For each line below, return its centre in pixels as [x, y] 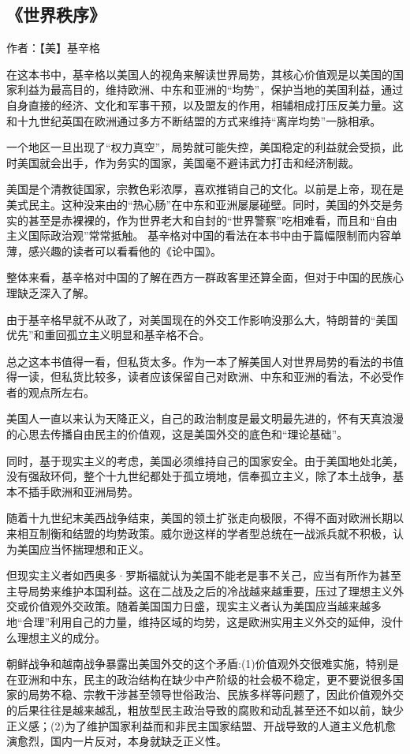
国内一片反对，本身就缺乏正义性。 [138, 741]
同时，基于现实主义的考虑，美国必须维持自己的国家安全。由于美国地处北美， [205, 460]
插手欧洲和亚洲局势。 [83, 491]
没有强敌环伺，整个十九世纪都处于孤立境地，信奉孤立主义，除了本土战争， [199, 476]
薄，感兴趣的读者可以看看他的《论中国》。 [114, 250]
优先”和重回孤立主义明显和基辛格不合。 [108, 335]
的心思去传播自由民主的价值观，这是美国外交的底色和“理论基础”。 [177, 434]
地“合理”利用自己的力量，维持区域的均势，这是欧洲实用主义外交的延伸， [194, 622]
